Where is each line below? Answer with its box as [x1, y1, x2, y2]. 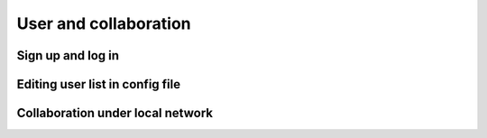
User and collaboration [16, 14, 191, 33]
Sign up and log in [16, 48, 120, 63]
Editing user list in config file [16, 77, 180, 92]
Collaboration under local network [16, 106, 214, 121]
